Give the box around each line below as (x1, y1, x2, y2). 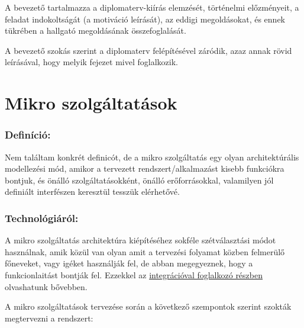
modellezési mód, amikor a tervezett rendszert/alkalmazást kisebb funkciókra (5, 162, 284, 175)
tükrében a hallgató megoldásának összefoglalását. (5, 24, 186, 37)
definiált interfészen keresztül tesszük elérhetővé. (5, 185, 180, 198)
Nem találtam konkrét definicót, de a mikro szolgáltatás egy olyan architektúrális (5, 150, 299, 163)
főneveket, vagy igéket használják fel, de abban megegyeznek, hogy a (5, 257, 253, 269)
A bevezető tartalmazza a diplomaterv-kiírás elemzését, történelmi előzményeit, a (5, 1, 299, 13)
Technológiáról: (5, 210, 79, 225)
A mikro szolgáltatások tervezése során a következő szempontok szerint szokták (5, 300, 292, 313)
